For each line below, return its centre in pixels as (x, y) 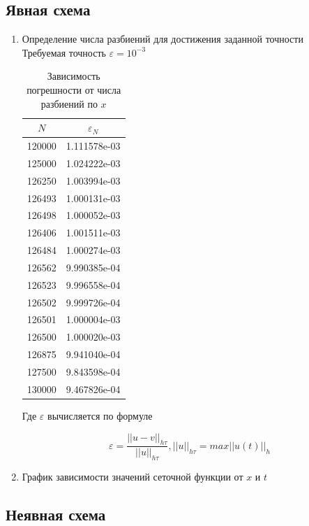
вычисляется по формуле (100, 415)
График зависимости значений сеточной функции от (133, 477)
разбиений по (69, 103)
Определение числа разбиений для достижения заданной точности (163, 39)
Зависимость (74, 76)
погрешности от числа (74, 89)
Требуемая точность (64, 52)
